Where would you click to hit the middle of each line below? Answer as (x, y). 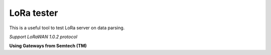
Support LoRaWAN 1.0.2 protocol (43, 37)
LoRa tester (34, 13)
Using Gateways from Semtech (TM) (48, 46)
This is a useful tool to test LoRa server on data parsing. (67, 28)
